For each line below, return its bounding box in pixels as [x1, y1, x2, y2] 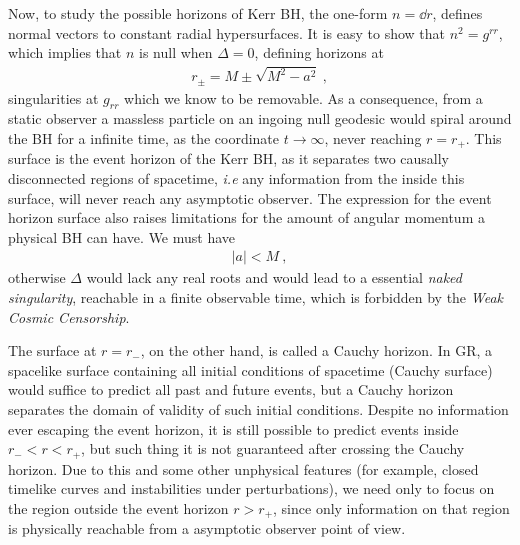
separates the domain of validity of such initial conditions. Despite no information [8, 398, 509, 419]
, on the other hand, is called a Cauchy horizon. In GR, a [140, 340, 492, 361]
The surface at [8, 340, 97, 361]
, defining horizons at [254, 42, 384, 63]
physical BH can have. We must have [8, 226, 236, 247]
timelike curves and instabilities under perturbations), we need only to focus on [8, 478, 495, 499]
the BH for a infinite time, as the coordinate [8, 127, 280, 148]
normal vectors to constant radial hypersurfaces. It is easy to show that [8, 22, 446, 43]
